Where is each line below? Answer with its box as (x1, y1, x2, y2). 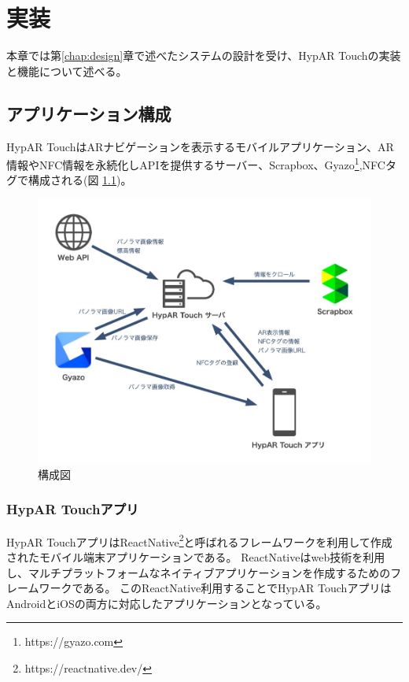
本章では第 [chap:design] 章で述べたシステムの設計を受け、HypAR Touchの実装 (6, 47, 401, 64)
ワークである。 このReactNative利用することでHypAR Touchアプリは (39, 580, 392, 596)
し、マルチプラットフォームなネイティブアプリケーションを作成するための (6, 564, 391, 580)
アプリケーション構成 (6, 101, 171, 125)
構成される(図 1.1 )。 (28, 172, 132, 188)
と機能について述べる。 (6, 62, 127, 79)
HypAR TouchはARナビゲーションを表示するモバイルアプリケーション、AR (6, 138, 394, 154)
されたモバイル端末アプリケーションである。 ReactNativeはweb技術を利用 (6, 548, 385, 565)
